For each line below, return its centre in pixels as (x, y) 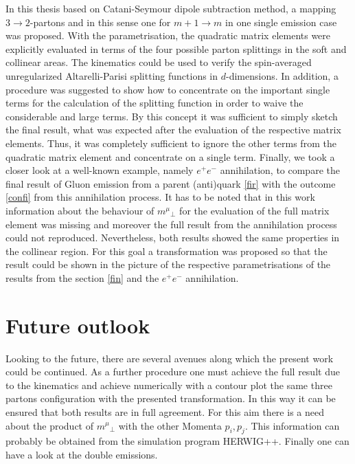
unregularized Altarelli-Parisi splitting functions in (112, 75)
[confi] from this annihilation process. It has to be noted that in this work (160, 197)
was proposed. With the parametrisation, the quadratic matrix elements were (168, 35)
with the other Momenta (170, 425)
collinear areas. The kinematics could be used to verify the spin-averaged (159, 62)
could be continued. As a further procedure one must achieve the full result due (173, 372)
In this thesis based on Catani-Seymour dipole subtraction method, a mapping (171, 8)
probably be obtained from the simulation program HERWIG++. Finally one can (177, 441)
